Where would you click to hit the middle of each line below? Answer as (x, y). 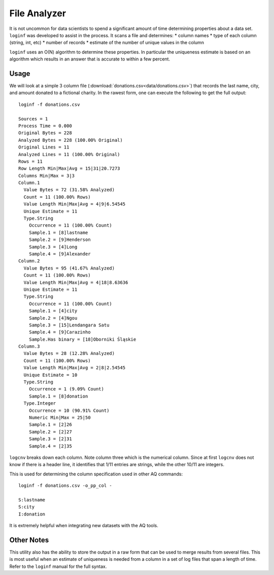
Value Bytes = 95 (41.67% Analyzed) (69, 268)
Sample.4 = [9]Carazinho (60, 332)
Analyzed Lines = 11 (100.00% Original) (69, 154)
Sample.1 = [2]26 (50, 425)
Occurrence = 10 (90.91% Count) (69, 410)
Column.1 (29, 183)
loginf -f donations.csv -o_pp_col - (65, 486)
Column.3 (29, 346)
